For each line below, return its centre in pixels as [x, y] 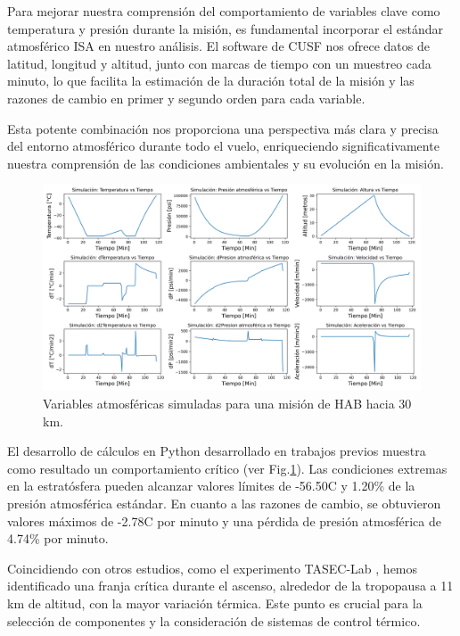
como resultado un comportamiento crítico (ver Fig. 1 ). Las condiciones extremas [227, 468]
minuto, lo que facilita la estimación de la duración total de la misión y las [211, 81]
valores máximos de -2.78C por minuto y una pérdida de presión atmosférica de [224, 520]
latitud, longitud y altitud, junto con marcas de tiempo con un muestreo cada [219, 63]
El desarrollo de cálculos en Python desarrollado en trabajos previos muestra [217, 451]
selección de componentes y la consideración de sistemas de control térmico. [214, 620]
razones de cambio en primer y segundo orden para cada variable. [186, 98]
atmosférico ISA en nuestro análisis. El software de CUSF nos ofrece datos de [218, 46]
